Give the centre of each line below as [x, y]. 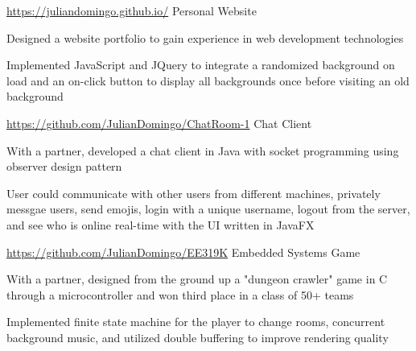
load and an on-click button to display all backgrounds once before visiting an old [208, 80]
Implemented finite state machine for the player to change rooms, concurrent [196, 322]
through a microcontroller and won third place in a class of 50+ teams [180, 294]
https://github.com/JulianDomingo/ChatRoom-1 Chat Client [159, 123]
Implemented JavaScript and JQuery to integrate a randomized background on [201, 65]
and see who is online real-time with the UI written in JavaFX [161, 224]
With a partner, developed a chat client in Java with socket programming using [203, 150]
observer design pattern [64, 166]
